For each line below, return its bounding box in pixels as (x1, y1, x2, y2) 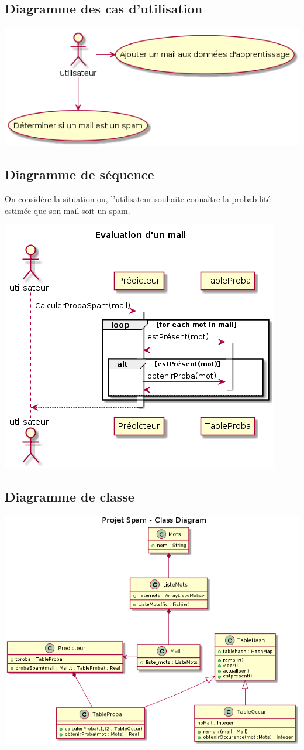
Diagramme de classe (5, 487, 134, 506)
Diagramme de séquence (5, 165, 154, 183)
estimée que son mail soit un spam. (5, 204, 130, 216)
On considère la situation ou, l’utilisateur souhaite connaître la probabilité (5, 192, 271, 204)
